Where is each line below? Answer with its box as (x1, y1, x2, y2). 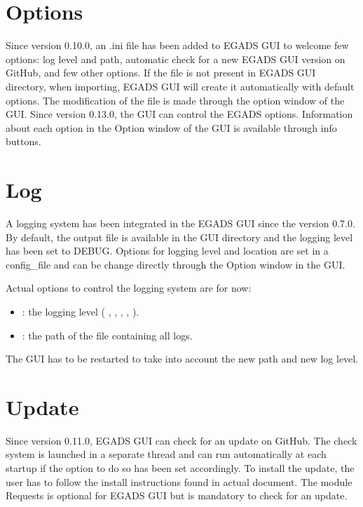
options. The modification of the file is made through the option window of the (6, 93, 345, 107)
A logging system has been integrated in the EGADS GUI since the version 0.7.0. (6, 216, 355, 230)
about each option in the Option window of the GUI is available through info (6, 120, 337, 135)
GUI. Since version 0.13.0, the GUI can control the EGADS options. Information (6, 107, 353, 121)
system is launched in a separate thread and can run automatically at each (6, 447, 327, 461)
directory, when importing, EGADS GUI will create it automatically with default (6, 79, 355, 93)
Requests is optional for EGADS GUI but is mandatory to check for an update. (6, 488, 348, 503)
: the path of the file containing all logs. (22, 327, 193, 342)
